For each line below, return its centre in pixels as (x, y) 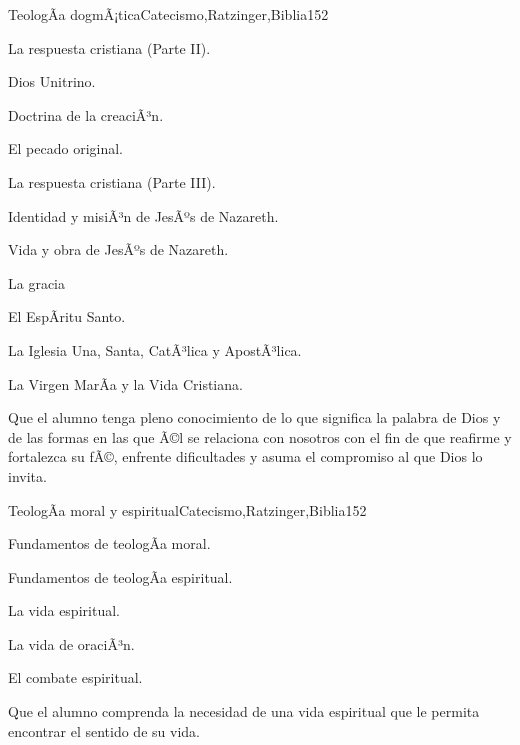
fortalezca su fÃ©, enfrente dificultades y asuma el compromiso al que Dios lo (245, 456)
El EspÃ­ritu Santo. (67, 316)
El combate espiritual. (75, 677)
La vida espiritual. (64, 610)
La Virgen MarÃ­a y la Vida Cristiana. (125, 383)
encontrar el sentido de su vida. (104, 730)
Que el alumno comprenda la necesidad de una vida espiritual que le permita (244, 711)
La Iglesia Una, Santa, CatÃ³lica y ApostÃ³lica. (155, 349)
